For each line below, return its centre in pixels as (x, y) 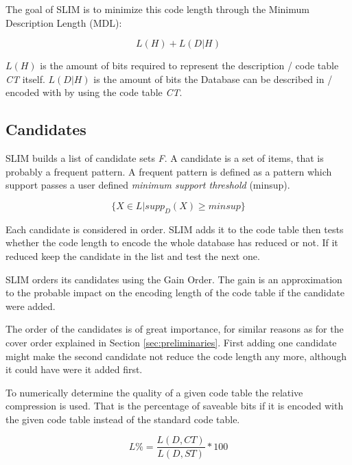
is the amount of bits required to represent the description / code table (189, 65)
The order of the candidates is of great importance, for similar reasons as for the (175, 329)
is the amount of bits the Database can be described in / (213, 79)
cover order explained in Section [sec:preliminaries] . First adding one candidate (171, 342)
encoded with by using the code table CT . (94, 92)
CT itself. (25, 79)
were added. (31, 306)
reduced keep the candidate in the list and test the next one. (133, 255)
